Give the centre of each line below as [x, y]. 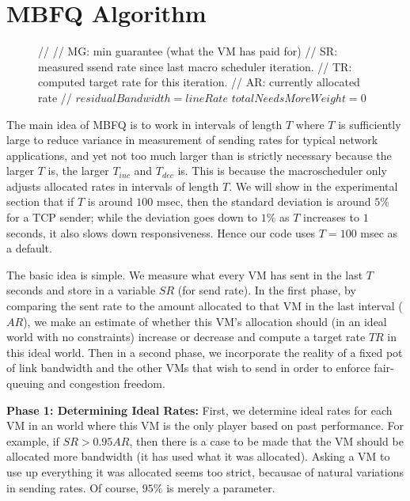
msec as [379, 232]
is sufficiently [370, 124]
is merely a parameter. [221, 487]
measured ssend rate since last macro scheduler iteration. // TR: [195, 66]
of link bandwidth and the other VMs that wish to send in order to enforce [188, 368]
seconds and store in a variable [81, 290]
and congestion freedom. [106, 383]
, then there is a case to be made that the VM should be [266, 440]
